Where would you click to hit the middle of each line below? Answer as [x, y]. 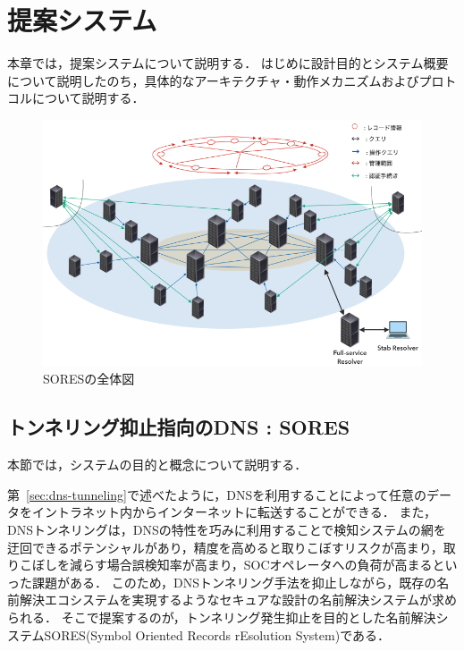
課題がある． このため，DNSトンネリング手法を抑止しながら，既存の [234, 582]
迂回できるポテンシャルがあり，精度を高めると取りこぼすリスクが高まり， [225, 547]
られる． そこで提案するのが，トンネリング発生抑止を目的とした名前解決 [222, 617]
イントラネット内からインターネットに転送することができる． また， [234, 512]
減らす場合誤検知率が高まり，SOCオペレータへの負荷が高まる [251, 565]
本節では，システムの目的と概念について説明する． [157, 465]
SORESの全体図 [89, 379]
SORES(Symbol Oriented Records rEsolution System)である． [217, 634]
